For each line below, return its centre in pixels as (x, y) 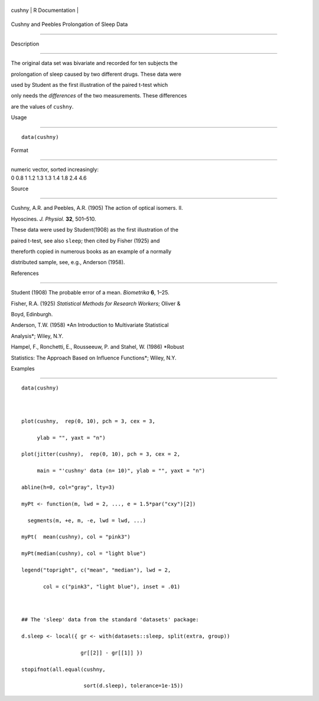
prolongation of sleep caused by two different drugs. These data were (96, 74)
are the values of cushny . (42, 106)
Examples (23, 368)
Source (20, 189)
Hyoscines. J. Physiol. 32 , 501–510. (54, 219)
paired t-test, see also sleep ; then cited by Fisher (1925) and (85, 241)
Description (25, 44)
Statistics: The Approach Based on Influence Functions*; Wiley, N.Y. (94, 358)
